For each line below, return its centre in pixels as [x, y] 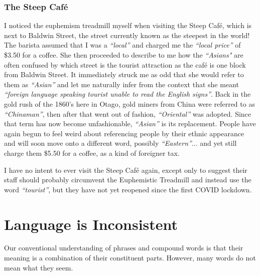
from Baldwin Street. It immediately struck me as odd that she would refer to [124, 74]
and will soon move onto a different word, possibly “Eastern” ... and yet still [120, 143]
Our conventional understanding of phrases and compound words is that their [124, 248]
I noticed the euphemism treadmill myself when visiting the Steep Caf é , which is [128, 25]
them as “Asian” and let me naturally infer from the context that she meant [121, 84]
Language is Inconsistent [91, 224]
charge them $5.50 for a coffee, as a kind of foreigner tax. [92, 153]
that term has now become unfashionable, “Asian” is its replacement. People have [130, 123]
